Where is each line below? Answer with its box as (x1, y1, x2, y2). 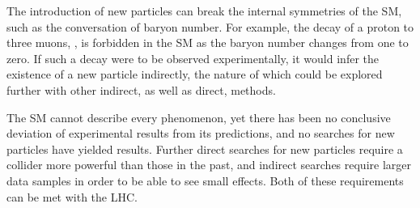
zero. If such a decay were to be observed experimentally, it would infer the (6, 49, 379, 66)
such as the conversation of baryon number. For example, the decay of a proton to (6, 18, 414, 35)
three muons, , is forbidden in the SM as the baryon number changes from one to (6, 34, 409, 51)
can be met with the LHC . (6, 188, 138, 205)
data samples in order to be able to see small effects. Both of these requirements (6, 172, 404, 189)
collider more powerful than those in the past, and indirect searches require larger (6, 156, 411, 173)
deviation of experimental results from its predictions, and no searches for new (6, 125, 395, 142)
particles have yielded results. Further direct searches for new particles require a (6, 140, 403, 157)
